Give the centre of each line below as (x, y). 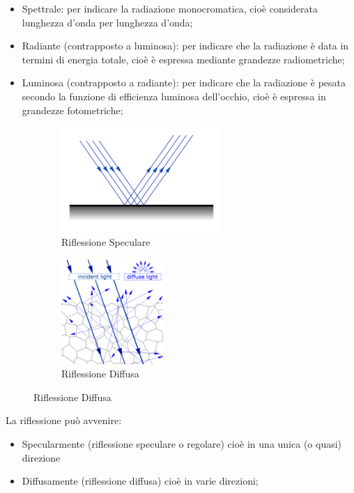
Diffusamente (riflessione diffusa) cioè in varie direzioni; (140, 481)
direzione (41, 457)
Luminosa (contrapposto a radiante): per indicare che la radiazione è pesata (184, 83)
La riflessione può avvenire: (64, 420)
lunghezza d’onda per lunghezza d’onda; (107, 22)
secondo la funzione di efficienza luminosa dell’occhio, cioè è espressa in (174, 96)
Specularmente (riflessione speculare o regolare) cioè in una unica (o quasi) (182, 444)
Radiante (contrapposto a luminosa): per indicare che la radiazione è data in (185, 46)
